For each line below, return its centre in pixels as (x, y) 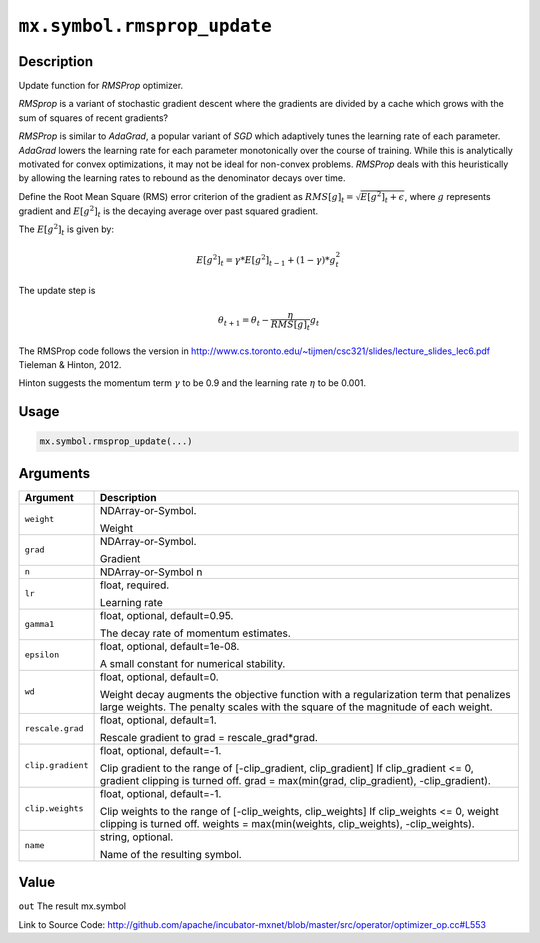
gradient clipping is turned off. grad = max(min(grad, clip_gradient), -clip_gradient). (295, 780)
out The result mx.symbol (72, 906)
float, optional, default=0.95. (166, 615)
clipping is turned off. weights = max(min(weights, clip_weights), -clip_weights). (287, 823)
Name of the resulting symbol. (170, 854)
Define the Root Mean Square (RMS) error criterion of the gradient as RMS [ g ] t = (186, 197)
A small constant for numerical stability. (192, 663)
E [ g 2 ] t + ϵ (382, 197)
